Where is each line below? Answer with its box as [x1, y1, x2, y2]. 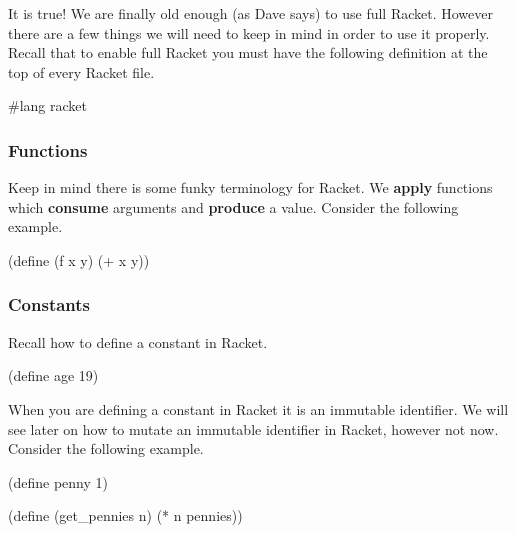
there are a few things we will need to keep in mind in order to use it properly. [8, 22, 490, 43]
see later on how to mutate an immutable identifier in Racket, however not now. [8, 418, 499, 439]
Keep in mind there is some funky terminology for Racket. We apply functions [8, 177, 493, 198]
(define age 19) [8, 365, 99, 386]
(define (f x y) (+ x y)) [8, 249, 150, 270]
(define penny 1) [8, 471, 108, 492]
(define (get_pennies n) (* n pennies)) [8, 505, 243, 526]
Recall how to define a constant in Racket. [8, 331, 268, 352]
